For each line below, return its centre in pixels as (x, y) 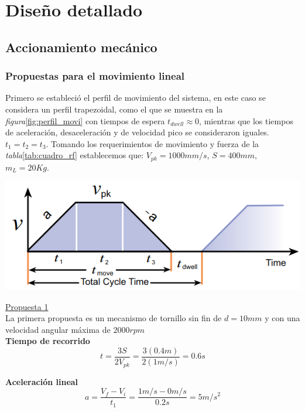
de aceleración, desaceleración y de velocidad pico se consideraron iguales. (137, 132)
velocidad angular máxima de (58, 329)
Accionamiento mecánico (81, 47)
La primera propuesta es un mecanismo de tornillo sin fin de (114, 318)
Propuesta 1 (27, 306)
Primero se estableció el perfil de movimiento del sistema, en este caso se (136, 98)
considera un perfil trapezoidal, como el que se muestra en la (114, 109)
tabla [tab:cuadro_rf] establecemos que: (75, 155)
